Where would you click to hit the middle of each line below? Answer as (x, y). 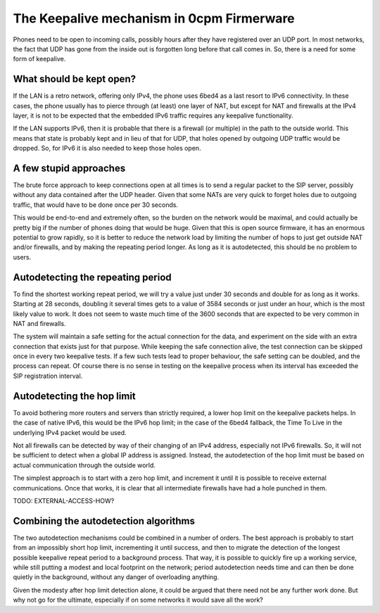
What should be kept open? (75, 79)
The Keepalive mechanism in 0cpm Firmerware (154, 18)
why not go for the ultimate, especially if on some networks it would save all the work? (138, 600)
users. (22, 257)
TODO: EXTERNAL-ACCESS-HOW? (64, 500)
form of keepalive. (39, 59)
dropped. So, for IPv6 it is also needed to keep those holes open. (107, 148)
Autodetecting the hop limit (75, 396)
